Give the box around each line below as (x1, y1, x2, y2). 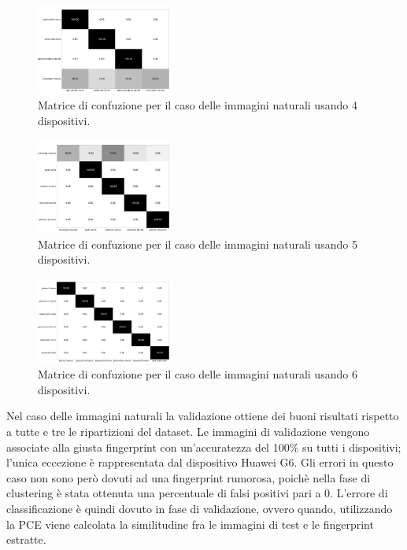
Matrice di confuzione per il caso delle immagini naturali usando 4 (38, 97, 357, 113)
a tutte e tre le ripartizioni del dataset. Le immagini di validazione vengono (6, 423, 370, 440)
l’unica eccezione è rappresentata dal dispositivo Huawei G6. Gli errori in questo (6, 454, 394, 471)
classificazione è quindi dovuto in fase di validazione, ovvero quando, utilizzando (6, 500, 393, 517)
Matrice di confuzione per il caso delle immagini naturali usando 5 (38, 235, 357, 252)
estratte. (6, 531, 46, 548)
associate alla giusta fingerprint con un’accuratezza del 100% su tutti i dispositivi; (6, 438, 401, 455)
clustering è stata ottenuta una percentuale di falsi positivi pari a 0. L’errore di (6, 485, 388, 501)
